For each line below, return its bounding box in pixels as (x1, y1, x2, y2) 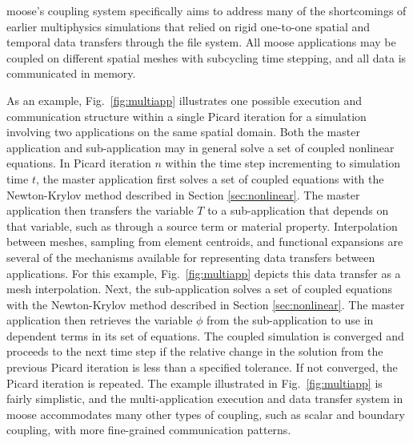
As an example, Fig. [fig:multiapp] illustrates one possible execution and (6, 91, 362, 108)
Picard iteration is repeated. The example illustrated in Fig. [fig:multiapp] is (6, 374, 383, 391)
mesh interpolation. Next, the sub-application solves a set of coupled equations (6, 280, 392, 297)
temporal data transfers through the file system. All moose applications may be (6, 34, 396, 50)
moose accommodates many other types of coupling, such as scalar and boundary (6, 405, 405, 422)
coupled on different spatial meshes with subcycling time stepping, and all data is (6, 49, 407, 66)
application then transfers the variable (6, 202, 194, 219)
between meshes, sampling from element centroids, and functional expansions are (6, 233, 403, 250)
